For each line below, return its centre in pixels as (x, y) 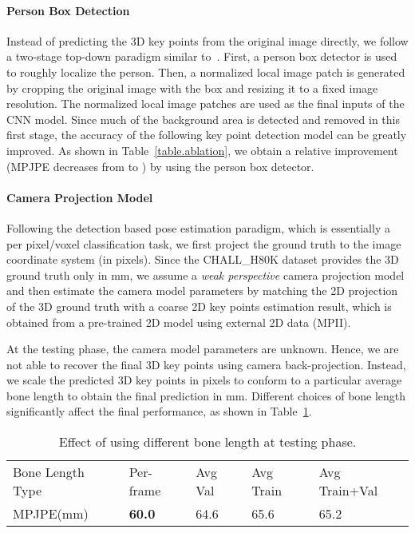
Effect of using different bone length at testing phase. (207, 442)
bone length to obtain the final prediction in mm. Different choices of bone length (206, 395)
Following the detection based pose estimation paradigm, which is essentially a (198, 227)
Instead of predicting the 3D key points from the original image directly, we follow (207, 40)
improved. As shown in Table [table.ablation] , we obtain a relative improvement (202, 150)
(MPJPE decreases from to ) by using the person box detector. (160, 166)
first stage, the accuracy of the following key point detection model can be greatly (207, 135)
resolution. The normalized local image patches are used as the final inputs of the (206, 103)
